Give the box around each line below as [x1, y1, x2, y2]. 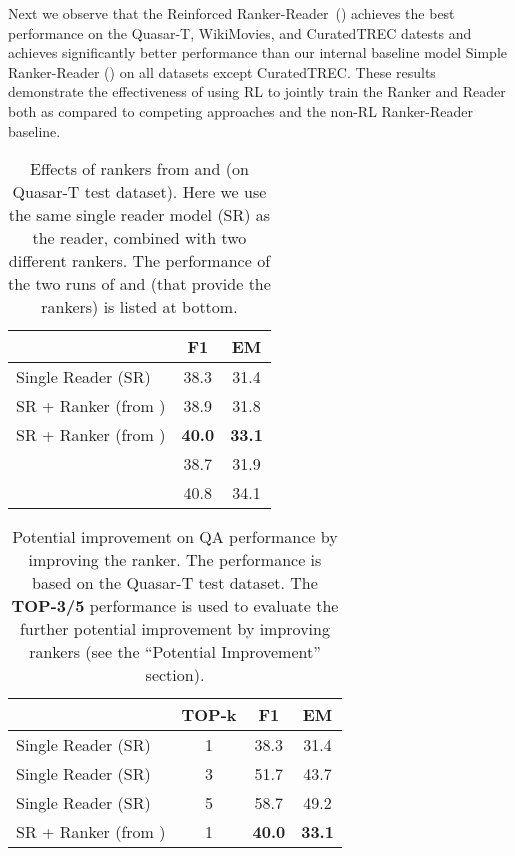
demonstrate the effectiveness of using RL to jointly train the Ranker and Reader [8, 81, 506, 102]
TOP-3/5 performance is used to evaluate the [11, 594, 339, 618]
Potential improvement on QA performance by [12, 525, 338, 549]
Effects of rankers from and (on [30, 157, 249, 181]
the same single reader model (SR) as [8, 203, 271, 227]
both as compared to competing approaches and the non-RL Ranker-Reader [8, 100, 474, 121]
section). [145, 663, 205, 687]
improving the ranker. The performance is [28, 548, 322, 572]
